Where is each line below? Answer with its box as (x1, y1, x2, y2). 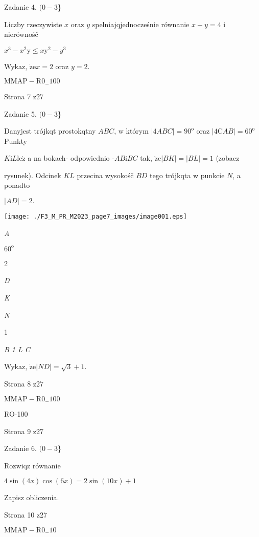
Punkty (4, 135, 27, 146)
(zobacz (216, 153, 240, 163)
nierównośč (4, 29, 38, 39)
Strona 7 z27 (4, 91, 44, 101)
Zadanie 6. (4, 443, 37, 454)
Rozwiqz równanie (4, 460, 61, 470)
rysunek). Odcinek (4, 169, 61, 180)
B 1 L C (4, 343, 30, 354)
